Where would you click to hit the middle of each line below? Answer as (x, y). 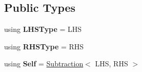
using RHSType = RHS (44, 46)
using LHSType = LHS (43, 29)
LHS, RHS (111, 64)
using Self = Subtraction (44, 64)
